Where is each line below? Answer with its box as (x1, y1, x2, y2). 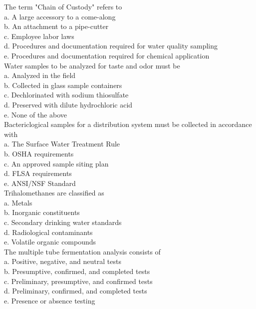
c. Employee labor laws (4, 30, 74, 41)
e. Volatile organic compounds (4, 236, 96, 247)
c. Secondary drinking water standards (4, 217, 122, 227)
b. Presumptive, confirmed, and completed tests (4, 266, 150, 276)
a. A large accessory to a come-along (4, 11, 116, 21)
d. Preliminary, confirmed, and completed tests (4, 285, 147, 296)
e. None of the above (4, 109, 67, 119)
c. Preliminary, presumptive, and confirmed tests (4, 275, 153, 286)
